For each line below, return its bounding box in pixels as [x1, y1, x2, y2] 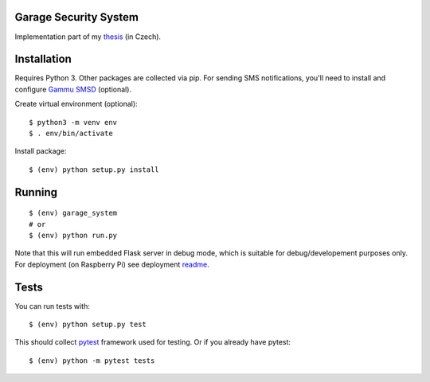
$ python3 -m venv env [29, 118, 118, 127]
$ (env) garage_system [29, 209, 118, 218]
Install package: [14, 146, 67, 156]
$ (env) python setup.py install [29, 165, 159, 174]
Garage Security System [14, 10, 139, 24]
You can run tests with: [14, 301, 91, 310]
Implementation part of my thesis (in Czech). [14, 32, 162, 41]
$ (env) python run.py [29, 231, 118, 240]
